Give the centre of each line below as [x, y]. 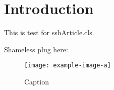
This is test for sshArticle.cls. [49, 32]
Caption [37, 81]
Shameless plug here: [36, 49]
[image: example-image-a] [68, 66]
